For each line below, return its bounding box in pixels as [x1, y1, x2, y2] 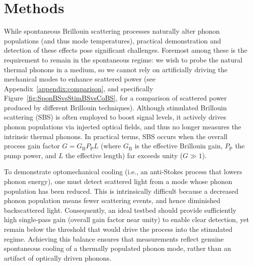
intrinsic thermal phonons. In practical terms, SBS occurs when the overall [4, 131, 228, 141]
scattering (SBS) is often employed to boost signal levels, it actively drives [4, 112, 226, 122]
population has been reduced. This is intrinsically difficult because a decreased [4, 185, 239, 196]
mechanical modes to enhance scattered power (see [4, 74, 156, 84]
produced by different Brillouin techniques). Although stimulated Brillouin [4, 102, 227, 112]
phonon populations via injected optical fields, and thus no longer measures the [4, 122, 241, 132]
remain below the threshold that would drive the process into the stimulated [4, 224, 232, 234]
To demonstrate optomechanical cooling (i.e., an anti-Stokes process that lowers [4, 166, 242, 177]
